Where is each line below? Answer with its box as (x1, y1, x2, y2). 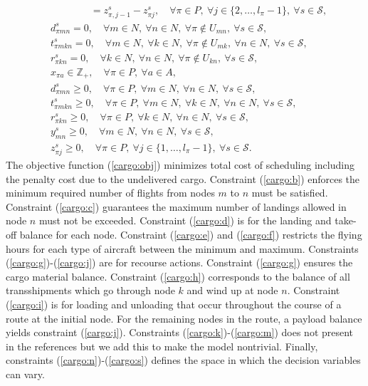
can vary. (6, 366, 45, 381)
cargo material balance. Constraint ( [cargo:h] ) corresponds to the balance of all (6, 268, 350, 283)
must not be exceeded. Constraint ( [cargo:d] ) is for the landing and (38, 213, 332, 228)
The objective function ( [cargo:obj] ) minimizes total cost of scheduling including (6, 157, 354, 172)
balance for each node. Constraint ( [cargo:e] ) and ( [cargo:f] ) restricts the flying (19, 227, 362, 241)
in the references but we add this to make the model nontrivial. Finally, (6, 338, 318, 353)
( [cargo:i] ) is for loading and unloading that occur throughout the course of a (6, 296, 342, 311)
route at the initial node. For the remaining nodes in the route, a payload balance (6, 311, 362, 325)
